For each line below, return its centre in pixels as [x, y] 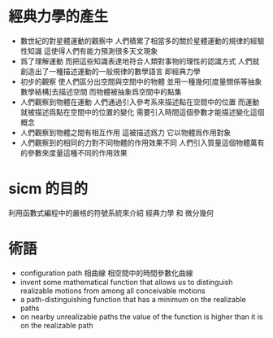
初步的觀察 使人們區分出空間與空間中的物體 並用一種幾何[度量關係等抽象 [141, 81]
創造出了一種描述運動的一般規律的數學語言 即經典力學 [110, 71]
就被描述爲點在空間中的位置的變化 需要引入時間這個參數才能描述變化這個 [142, 112]
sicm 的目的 [48, 189]
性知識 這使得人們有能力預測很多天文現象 [89, 50]
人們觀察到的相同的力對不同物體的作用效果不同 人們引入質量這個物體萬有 [142, 143]
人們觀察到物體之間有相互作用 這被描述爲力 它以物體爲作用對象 [126, 132]
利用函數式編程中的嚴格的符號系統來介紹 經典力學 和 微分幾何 [111, 213]
